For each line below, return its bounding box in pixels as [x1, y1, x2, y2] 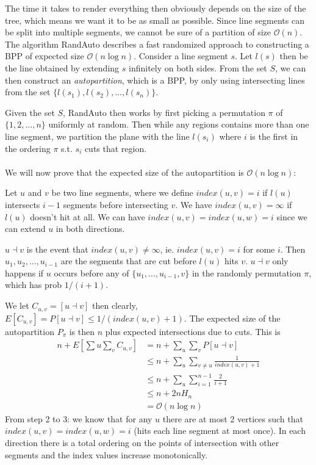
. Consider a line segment [134, 49, 228, 62]
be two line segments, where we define [51, 186, 193, 199]
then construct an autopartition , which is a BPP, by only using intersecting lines [5, 73, 305, 86]
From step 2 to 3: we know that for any [5, 412, 153, 425]
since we [276, 210, 307, 223]
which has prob [5, 278, 62, 291]
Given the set [5, 106, 55, 118]
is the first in [250, 129, 298, 142]
